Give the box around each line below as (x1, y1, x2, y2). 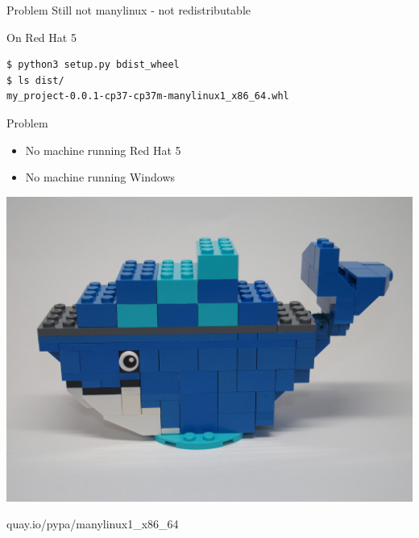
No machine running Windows (25, 169, 176, 186)
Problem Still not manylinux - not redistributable (6, 2, 251, 18)
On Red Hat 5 (6, 28, 77, 45)
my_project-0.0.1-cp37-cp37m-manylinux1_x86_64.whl (6, 90, 289, 102)
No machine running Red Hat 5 (25, 141, 181, 158)
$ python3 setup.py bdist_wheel (6, 59, 180, 71)
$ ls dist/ (6, 74, 64, 86)
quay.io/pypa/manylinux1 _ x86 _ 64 (6, 515, 179, 532)
